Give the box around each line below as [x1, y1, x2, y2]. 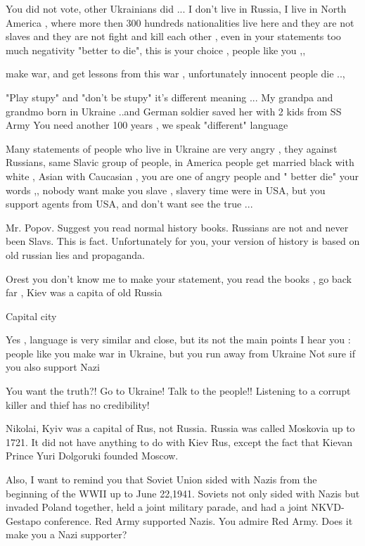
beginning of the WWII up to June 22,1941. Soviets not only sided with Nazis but [6, 485, 360, 500]
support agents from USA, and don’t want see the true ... [6, 196, 253, 211]
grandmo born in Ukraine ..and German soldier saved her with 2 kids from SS [6, 103, 342, 118]
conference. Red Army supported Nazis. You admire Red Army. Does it [44, 513, 353, 528]
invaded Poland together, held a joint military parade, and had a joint [6, 500, 308, 514]
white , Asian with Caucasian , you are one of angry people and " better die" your [6, 168, 359, 183]
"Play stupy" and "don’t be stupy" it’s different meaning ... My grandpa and [6, 89, 333, 104]
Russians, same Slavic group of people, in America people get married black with [6, 155, 354, 170]
